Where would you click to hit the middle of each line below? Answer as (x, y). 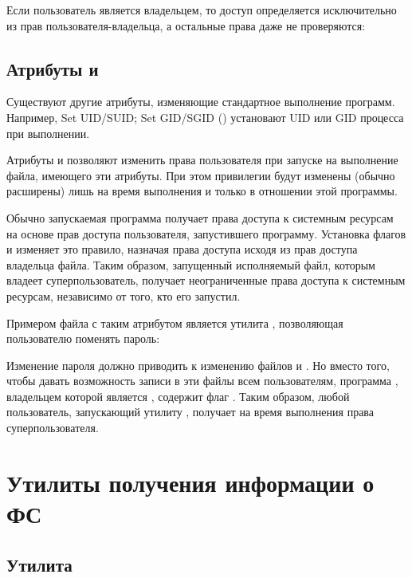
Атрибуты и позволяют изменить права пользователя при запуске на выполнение (202, 160)
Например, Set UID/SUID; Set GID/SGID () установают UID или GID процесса (205, 117)
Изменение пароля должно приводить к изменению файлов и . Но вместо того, (198, 365)
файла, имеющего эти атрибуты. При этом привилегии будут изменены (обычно (201, 175)
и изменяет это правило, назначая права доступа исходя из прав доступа (182, 249)
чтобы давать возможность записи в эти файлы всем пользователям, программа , (202, 381)
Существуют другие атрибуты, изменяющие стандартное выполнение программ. (201, 102)
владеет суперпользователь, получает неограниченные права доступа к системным (206, 280)
